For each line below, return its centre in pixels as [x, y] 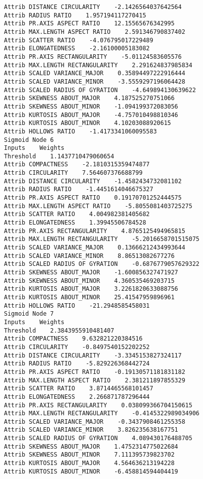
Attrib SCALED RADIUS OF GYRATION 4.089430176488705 [98, 438]
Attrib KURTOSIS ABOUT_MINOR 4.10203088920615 [88, 123]
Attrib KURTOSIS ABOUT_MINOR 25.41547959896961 [89, 297]
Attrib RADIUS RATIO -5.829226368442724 [77, 364]
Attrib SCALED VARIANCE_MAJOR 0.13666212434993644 [95, 248]
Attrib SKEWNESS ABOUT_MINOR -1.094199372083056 [91, 106]
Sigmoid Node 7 [29, 314]
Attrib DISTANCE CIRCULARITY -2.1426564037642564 [93, 7]
